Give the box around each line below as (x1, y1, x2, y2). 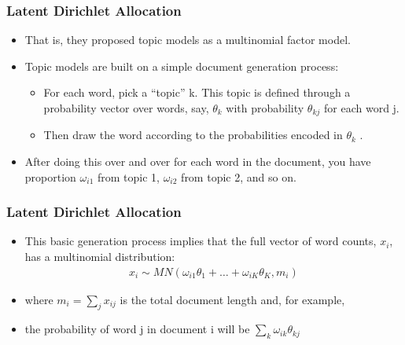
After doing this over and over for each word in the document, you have (24, 153, 371, 170)
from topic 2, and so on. (181, 168, 296, 185)
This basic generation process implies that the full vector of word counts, (24, 233, 377, 249)
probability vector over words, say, (43, 100, 209, 116)
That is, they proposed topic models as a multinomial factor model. (24, 31, 351, 48)
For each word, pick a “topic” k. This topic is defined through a (43, 84, 351, 101)
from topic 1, (97, 168, 160, 185)
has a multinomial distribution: (24, 248, 175, 265)
